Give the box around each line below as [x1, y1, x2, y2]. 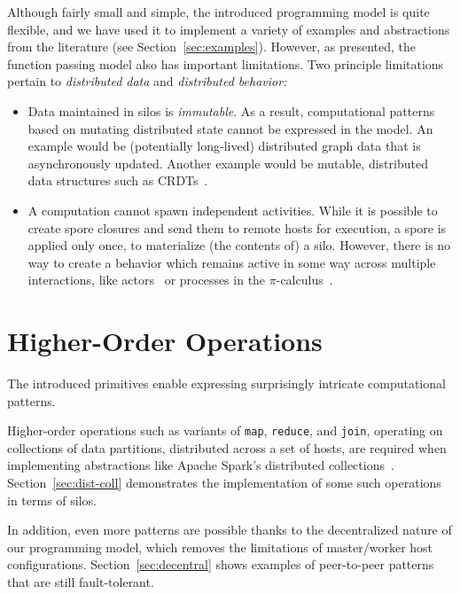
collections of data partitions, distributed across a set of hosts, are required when [7, 438, 447, 457]
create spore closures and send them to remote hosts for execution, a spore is [27, 218, 447, 237]
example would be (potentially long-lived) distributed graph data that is [27, 137, 421, 155]
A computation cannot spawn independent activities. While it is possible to [27, 200, 438, 219]
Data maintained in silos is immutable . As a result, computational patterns [27, 101, 435, 120]
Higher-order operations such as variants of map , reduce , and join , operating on [7, 421, 443, 440]
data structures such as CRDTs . [27, 171, 208, 190]
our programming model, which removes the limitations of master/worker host [7, 537, 433, 556]
